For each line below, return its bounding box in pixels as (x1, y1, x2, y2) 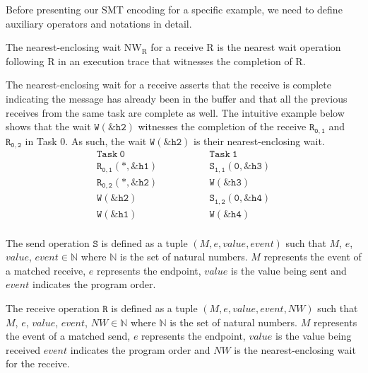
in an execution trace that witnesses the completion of (58, 53, 292, 68)
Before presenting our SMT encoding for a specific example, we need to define (6, 2, 343, 16)
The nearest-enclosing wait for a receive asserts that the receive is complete (6, 77, 331, 92)
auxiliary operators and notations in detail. (6, 16, 192, 30)
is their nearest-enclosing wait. (194, 133, 325, 148)
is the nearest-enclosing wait (234, 342, 356, 357)
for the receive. (6, 356, 70, 371)
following (6, 53, 44, 68)
